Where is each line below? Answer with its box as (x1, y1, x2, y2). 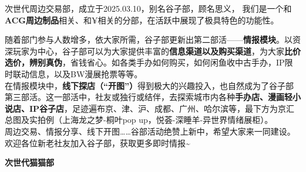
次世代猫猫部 (5, 156, 54, 168)
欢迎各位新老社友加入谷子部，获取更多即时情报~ (5, 136, 190, 149)
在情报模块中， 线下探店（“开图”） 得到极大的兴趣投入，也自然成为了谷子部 (5, 79, 294, 91)
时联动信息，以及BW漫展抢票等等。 (5, 67, 143, 80)
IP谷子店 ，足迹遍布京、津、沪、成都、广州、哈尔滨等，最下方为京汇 (29, 102, 295, 114)
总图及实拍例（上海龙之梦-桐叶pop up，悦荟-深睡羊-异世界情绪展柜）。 (5, 113, 273, 126)
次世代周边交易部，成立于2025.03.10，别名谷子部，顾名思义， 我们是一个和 (5, 2, 292, 14)
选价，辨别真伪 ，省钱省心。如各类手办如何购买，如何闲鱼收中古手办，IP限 (5, 56, 293, 68)
